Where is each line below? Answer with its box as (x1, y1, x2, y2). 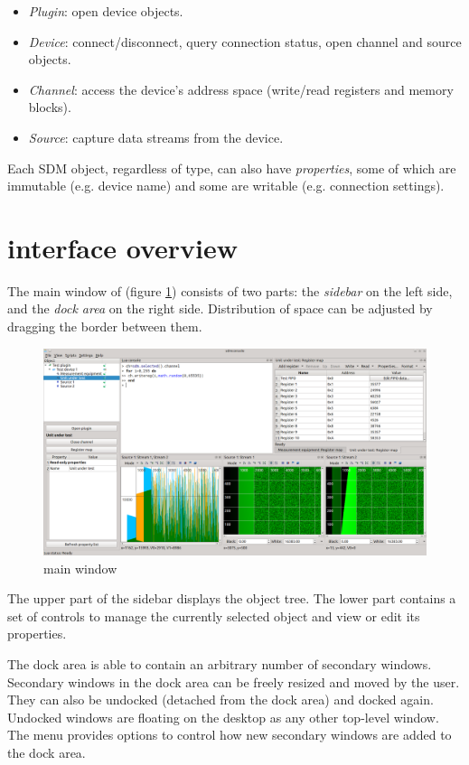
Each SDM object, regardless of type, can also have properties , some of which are (7, 158, 456, 177)
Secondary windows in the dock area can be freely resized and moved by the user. (7, 672, 460, 691)
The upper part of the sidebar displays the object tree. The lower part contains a (7, 589, 456, 608)
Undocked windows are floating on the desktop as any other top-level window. (7, 707, 439, 726)
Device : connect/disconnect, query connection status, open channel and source (28, 32, 462, 51)
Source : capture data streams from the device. (28, 127, 284, 146)
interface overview (7, 229, 239, 266)
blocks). (28, 98, 71, 117)
